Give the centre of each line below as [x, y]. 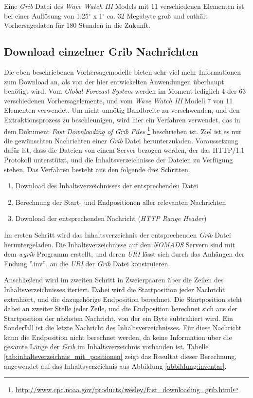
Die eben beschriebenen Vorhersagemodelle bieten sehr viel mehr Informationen [123, 71]
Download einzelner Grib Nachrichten [101, 51]
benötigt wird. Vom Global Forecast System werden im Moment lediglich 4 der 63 [125, 91]
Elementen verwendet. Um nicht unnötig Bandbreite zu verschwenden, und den [122, 110]
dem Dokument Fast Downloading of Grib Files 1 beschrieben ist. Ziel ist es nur [123, 130]
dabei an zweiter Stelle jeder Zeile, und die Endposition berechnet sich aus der [121, 308]
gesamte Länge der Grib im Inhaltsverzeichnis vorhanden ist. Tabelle [106, 347]
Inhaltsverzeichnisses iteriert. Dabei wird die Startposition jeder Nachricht [115, 289]
